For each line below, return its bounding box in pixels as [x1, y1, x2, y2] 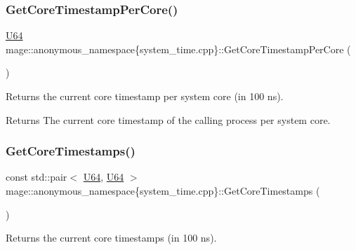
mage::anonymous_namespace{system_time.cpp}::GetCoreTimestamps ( [6, 183, 320, 197]
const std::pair [6, 169, 67, 184]
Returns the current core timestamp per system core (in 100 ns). [6, 89, 284, 103]
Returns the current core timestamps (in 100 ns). [6, 230, 217, 245]
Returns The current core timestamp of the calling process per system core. [6, 112, 331, 127]
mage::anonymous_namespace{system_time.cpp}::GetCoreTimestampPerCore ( [6, 41, 351, 56]
